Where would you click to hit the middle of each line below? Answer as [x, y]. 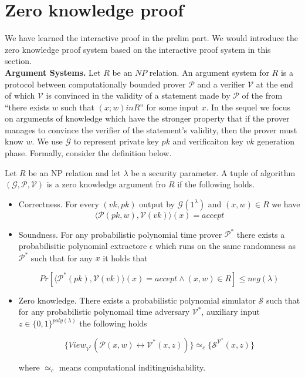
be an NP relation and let [74, 172]
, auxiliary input [231, 312]
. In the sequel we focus [248, 107]
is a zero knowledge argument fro [106, 184]
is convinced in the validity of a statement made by [138, 95]
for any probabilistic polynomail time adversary [104, 312]
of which [20, 95]
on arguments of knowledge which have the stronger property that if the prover [147, 118]
